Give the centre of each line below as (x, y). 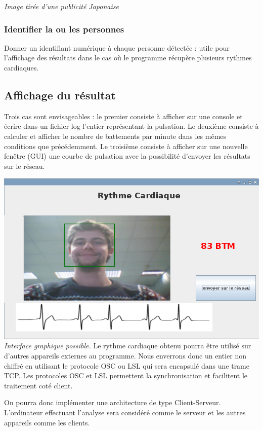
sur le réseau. (25, 166)
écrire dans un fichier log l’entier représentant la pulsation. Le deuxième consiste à (131, 126)
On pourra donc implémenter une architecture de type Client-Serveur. (113, 402)
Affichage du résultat (60, 95)
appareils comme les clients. (47, 422)
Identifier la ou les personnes (64, 29)
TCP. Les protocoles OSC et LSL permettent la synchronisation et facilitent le (126, 375)
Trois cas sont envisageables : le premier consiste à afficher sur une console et (123, 116)
